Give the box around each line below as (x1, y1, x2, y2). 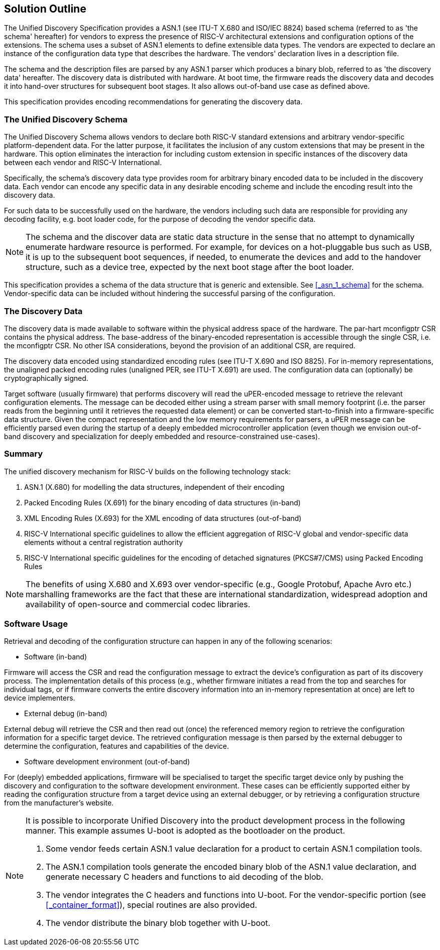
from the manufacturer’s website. (4, 798, 114, 807)
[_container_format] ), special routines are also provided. (46, 900, 257, 910)
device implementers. (4, 694, 75, 703)
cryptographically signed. (4, 373, 88, 382)
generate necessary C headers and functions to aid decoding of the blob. (46, 872, 323, 882)
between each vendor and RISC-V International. (4, 158, 162, 167)
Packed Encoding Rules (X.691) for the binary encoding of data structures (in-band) (24, 498, 301, 507)
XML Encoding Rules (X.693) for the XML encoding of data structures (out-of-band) (24, 513, 302, 522)
